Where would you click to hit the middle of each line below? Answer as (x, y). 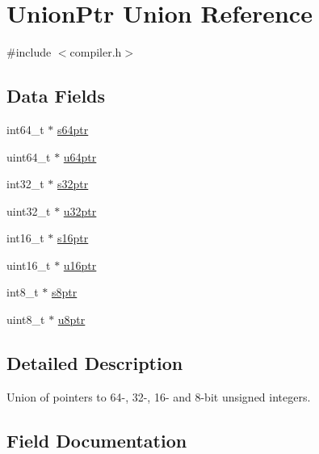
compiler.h (96, 52)
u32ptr (80, 210)
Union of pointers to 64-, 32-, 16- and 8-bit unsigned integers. (159, 396)
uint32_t (29, 210)
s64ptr (73, 129)
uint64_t (29, 156)
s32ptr (73, 184)
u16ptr (80, 265)
